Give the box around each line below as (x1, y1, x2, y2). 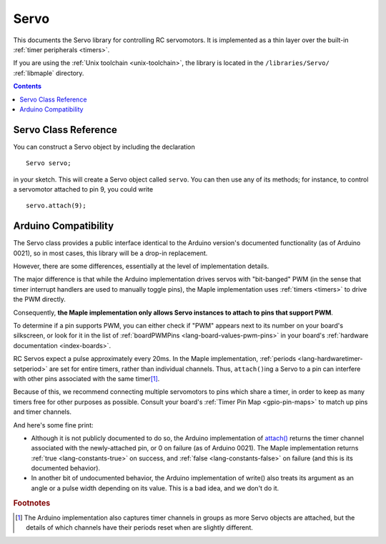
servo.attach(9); (26, 202, 86, 210)
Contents (13, 82, 42, 91)
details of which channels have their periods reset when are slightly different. (26, 523, 254, 532)
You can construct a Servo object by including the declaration (13, 142, 196, 151)
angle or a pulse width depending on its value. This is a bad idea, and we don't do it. (31, 483, 279, 493)
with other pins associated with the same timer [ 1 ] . (13, 374, 160, 382)
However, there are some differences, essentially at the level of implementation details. (13, 262, 269, 271)
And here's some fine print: (13, 420, 94, 429)
